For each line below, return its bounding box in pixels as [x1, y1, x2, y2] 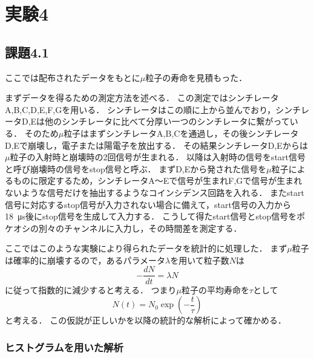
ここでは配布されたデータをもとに [5, 71, 140, 83]
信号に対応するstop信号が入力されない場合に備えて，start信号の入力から [5, 198, 291, 210]
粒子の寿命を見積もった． [145, 71, 247, 83]
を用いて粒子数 [170, 253, 229, 266]
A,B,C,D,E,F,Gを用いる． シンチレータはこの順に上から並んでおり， [5, 103, 276, 116]
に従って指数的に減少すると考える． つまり [5, 283, 177, 296]
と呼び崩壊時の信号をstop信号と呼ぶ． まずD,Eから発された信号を [5, 162, 267, 175]
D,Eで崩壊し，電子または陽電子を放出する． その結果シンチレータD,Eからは [5, 138, 308, 151]
